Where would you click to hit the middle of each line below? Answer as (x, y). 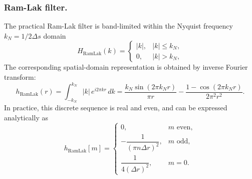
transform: (20, 77)
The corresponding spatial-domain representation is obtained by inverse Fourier (126, 67)
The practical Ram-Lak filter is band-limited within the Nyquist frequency (118, 26)
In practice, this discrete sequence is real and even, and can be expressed (116, 108)
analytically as (26, 117)
